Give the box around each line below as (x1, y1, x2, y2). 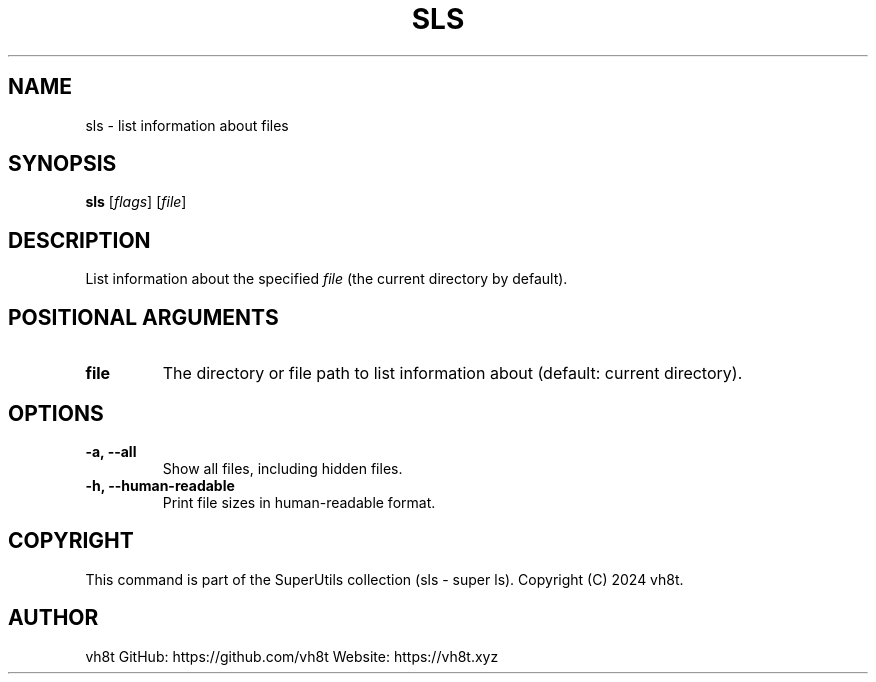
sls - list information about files (85, 116, 289, 134)
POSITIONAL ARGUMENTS (8, 304, 279, 330)
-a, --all (85, 442, 137, 460)
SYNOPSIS (8, 151, 117, 177)
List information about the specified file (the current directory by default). (85, 270, 568, 288)
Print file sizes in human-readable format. (162, 493, 436, 511)
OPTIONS (8, 400, 104, 426)
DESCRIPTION (8, 227, 151, 253)
